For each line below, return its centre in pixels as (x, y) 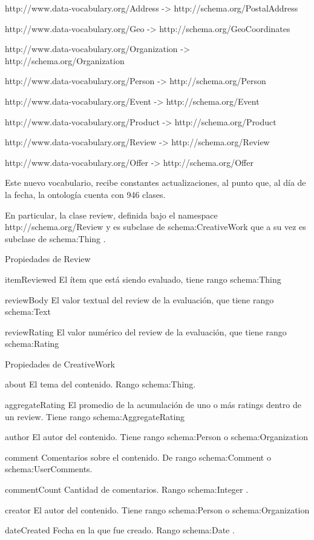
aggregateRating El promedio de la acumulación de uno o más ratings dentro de (153, 405)
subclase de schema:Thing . (55, 238)
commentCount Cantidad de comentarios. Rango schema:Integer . (127, 489)
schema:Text (28, 311)
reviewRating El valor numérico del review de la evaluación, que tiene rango (146, 331)
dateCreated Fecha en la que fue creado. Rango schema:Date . (120, 530)
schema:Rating (32, 344)
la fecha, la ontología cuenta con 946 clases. (85, 194)
